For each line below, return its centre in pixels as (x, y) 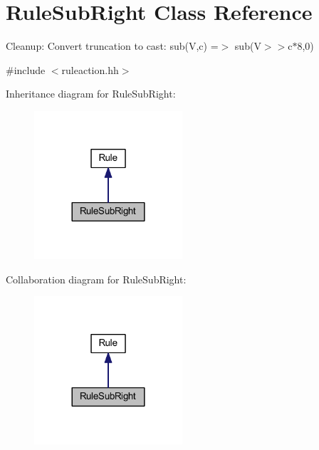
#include (26, 69)
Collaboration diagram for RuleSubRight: (96, 279)
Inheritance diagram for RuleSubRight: (91, 94)
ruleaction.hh (90, 69)
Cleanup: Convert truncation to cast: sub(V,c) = (112, 46)
